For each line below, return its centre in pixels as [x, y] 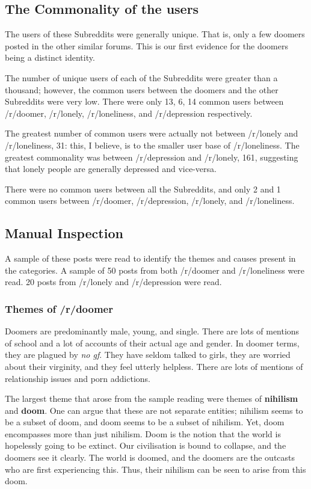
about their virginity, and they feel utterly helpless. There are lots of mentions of [154, 366]
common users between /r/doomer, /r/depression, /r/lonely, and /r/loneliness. [150, 201]
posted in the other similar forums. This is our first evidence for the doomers [146, 45]
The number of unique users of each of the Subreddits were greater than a [141, 77]
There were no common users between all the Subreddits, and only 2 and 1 [143, 189]
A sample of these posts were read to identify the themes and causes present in [150, 258]
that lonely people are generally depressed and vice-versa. [111, 169]
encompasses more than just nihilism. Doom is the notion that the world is [143, 433]
